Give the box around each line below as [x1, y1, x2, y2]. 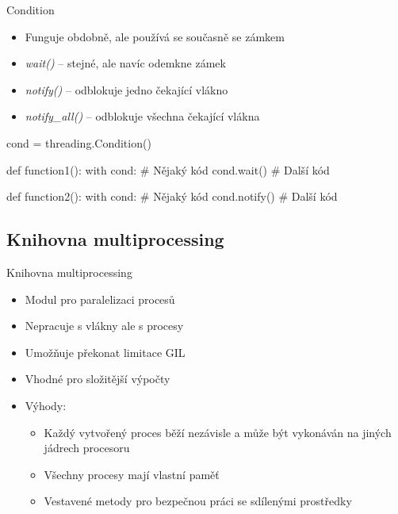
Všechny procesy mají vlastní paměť [44, 466, 220, 482]
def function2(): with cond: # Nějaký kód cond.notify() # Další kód [6, 188, 338, 205]
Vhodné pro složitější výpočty [25, 370, 170, 387]
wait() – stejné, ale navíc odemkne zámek [25, 55, 226, 71]
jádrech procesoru [44, 439, 130, 456]
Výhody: [25, 397, 67, 413]
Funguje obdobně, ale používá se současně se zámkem [25, 28, 285, 44]
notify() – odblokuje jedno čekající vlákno [25, 81, 228, 98]
